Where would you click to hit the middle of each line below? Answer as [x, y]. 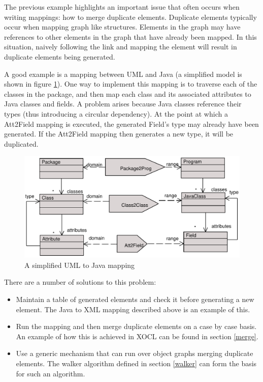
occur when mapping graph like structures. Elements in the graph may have [122, 27]
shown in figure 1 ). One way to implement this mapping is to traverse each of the [131, 84]
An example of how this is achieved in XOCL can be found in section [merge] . [137, 336]
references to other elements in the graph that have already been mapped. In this [130, 36]
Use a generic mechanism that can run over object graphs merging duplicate [135, 353]
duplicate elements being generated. [60, 56]
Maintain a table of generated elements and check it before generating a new [135, 299]
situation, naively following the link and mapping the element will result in [121, 47]
